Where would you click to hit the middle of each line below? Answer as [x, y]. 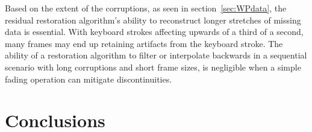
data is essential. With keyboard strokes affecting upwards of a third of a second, [154, 32]
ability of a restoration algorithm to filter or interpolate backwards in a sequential [156, 55]
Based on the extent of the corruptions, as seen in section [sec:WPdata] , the [146, 8]
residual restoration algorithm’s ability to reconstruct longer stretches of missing [153, 20]
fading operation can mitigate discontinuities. [89, 79]
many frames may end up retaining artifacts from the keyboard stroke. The [144, 43]
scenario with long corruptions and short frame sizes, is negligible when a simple [153, 67]
